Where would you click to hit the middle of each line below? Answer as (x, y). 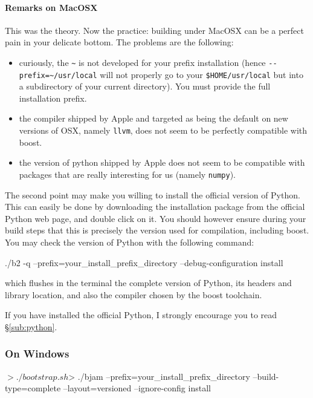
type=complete (33, 388)
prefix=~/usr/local (58, 75)
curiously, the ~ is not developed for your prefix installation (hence (142, 62)
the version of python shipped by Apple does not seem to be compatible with (162, 162)
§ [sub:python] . (31, 326)
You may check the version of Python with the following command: (130, 242)
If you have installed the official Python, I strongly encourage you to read (141, 315)
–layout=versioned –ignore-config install (137, 388)
